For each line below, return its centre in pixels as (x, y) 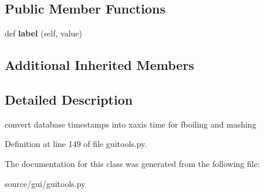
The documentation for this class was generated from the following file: (132, 163)
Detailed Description (69, 99)
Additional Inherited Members (99, 65)
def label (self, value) (44, 33)
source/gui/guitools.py (45, 183)
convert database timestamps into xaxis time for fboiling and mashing (131, 124)
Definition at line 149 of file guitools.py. (76, 144)
